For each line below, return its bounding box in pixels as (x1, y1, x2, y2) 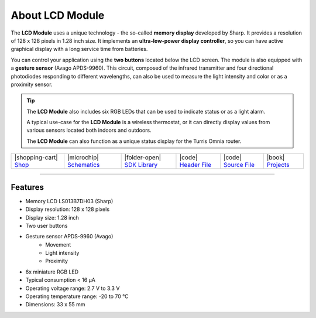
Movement (45, 241, 71, 248)
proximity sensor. (11, 81, 53, 88)
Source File (223, 161, 255, 169)
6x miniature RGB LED (25, 268, 79, 275)
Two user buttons (25, 222, 68, 229)
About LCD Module (11, 9, 105, 22)
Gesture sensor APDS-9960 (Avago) (25, 233, 114, 240)
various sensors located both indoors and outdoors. (26, 126, 152, 134)
